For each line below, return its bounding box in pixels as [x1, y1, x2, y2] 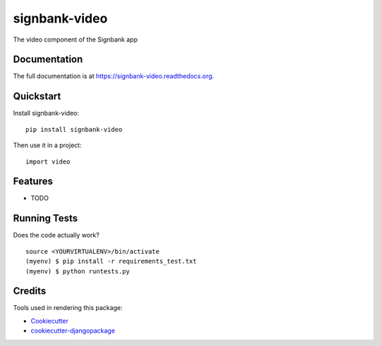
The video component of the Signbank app [13, 35, 138, 44]
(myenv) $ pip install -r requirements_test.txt [25, 257, 197, 266]
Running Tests [13, 212, 78, 225]
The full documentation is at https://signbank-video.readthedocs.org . [13, 72, 214, 80]
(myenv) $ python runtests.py [25, 267, 131, 275]
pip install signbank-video [25, 125, 123, 133]
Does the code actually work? [13, 231, 100, 240]
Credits [13, 285, 47, 297]
